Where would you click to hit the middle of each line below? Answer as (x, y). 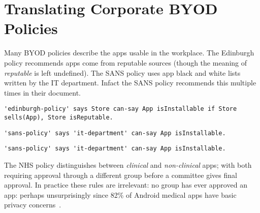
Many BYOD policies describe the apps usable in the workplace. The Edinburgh (129, 53)
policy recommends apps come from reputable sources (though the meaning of (126, 62)
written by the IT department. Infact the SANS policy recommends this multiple (130, 83)
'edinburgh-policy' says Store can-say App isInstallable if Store (121, 109)
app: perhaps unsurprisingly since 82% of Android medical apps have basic (120, 194)
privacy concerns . (33, 205)
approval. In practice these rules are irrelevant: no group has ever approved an (126, 185)
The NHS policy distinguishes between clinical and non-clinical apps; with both (128, 164)
